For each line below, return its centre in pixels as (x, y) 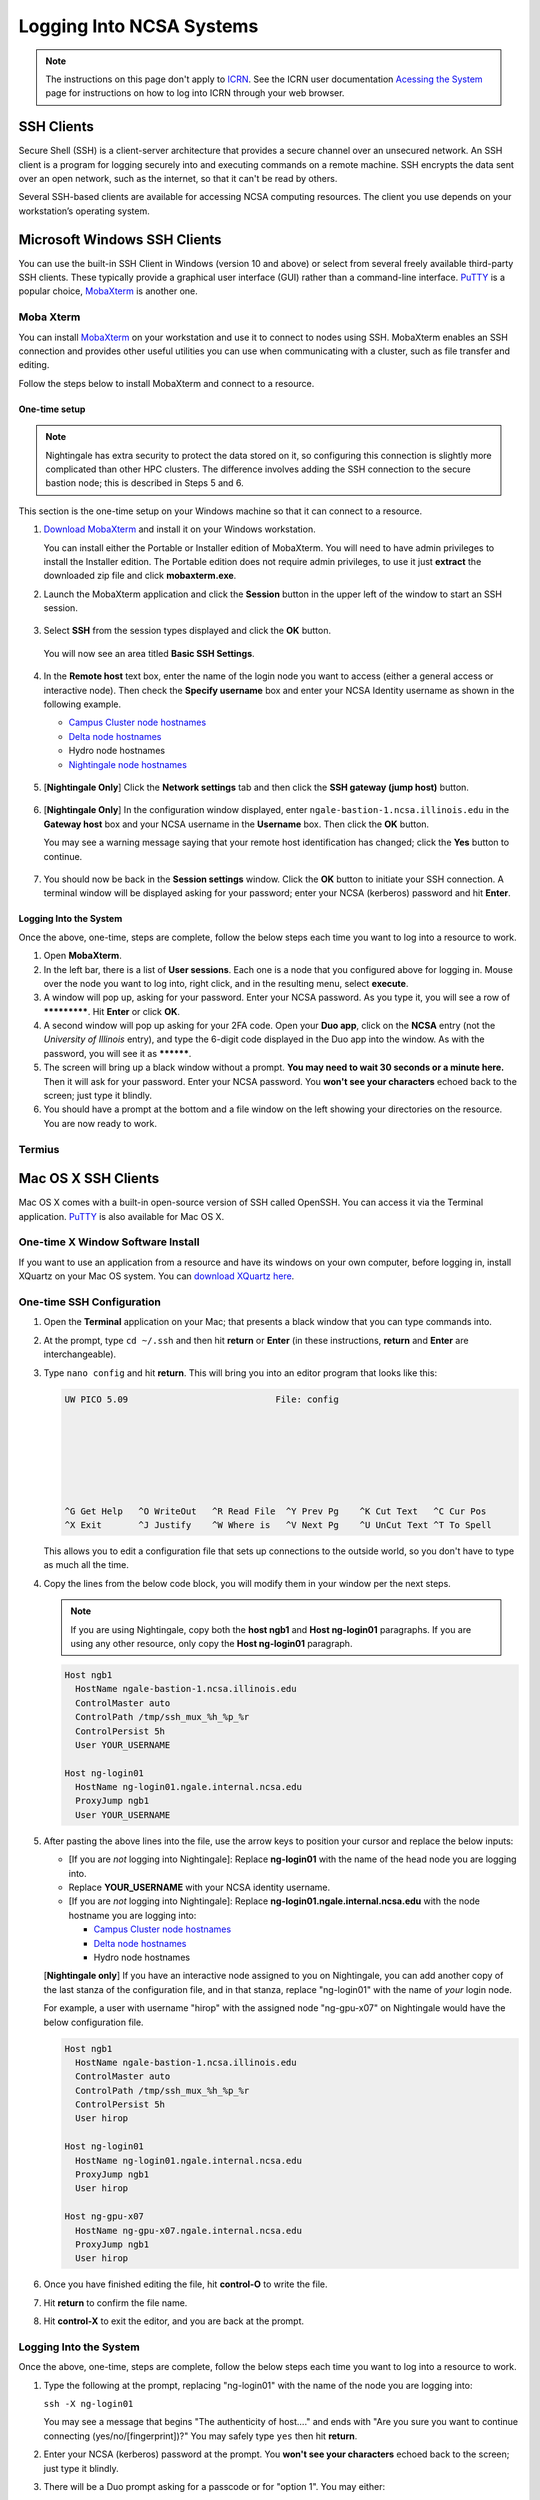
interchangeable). (80, 1354)
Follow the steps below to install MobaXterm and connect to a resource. (166, 383)
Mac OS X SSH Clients (89, 1178)
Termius (39, 1149)
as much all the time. (86, 1565)
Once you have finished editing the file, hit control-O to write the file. (186, 2284)
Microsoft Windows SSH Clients (120, 239)
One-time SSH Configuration (90, 1302)
